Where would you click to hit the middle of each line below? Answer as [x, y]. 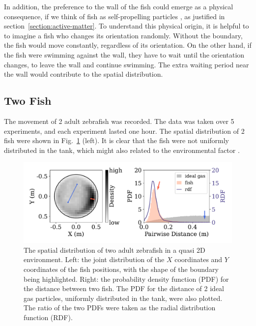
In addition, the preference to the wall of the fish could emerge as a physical [119, 6]
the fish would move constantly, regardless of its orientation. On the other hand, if [128, 45]
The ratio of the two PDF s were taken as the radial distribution [120, 308]
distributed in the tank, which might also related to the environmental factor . [122, 150]
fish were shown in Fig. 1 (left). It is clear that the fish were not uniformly [116, 140]
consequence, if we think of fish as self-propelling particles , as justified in [114, 16]
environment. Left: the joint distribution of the [94, 259]
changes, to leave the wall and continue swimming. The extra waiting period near [127, 64]
